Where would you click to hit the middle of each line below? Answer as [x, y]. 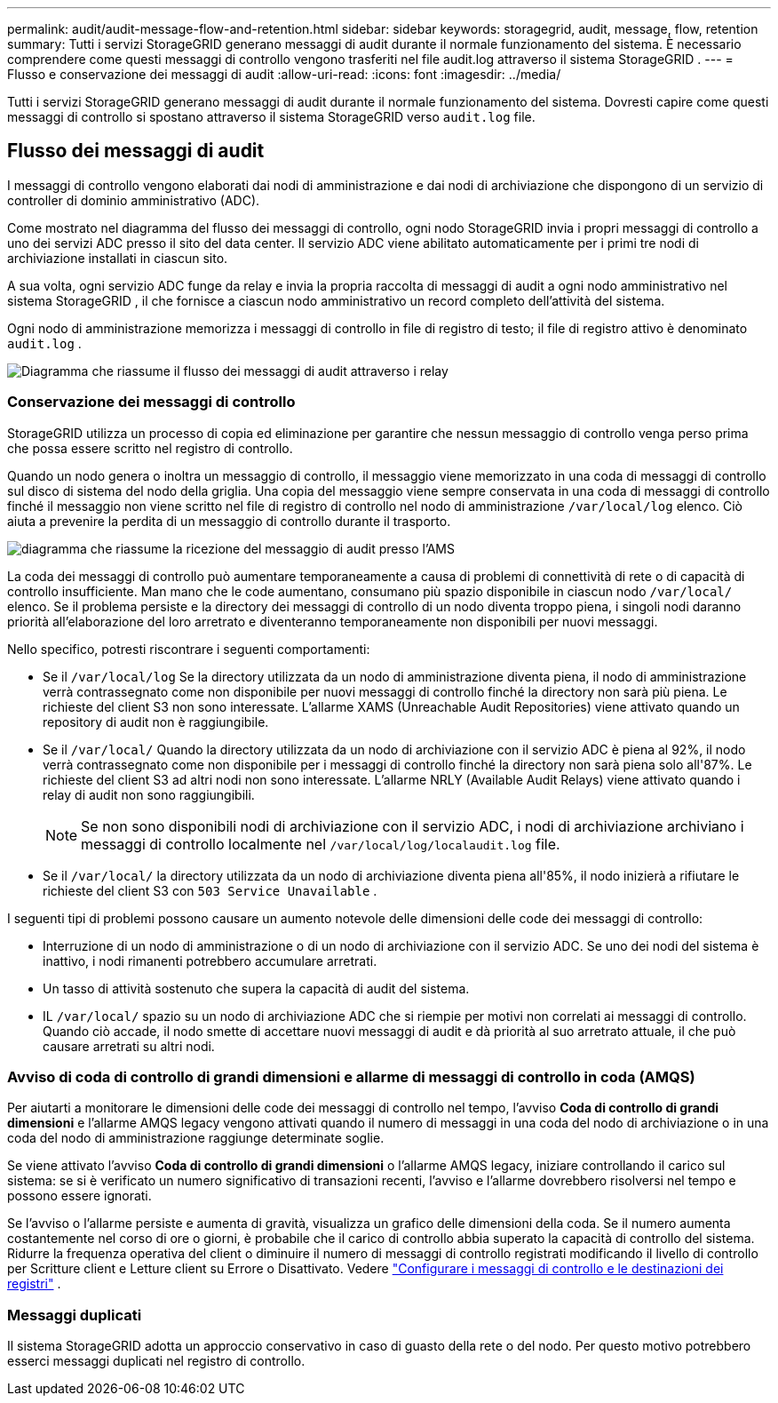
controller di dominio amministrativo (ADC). [134, 200]
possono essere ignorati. [79, 1196]
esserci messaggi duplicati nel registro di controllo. [156, 1361]
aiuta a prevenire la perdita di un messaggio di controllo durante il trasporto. [229, 521]
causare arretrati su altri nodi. [129, 1046]
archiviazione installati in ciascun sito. [118, 258]
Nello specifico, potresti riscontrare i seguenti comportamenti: [189, 649]
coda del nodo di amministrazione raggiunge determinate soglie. [196, 1138]
